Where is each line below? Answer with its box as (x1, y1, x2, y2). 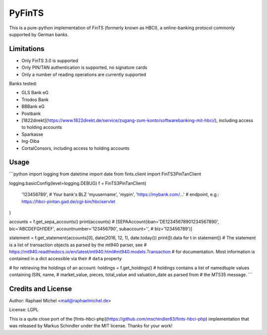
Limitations (9, 45, 44, 53)
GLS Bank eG (21, 90, 49, 96)
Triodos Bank (21, 97, 49, 103)
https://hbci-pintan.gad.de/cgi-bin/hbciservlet (21, 198, 116, 204)
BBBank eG (21, 104, 44, 110)
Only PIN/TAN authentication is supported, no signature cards (21, 64, 148, 70)
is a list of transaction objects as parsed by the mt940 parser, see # (9, 242, 147, 248)
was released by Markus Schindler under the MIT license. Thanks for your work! (9, 323, 173, 329)
